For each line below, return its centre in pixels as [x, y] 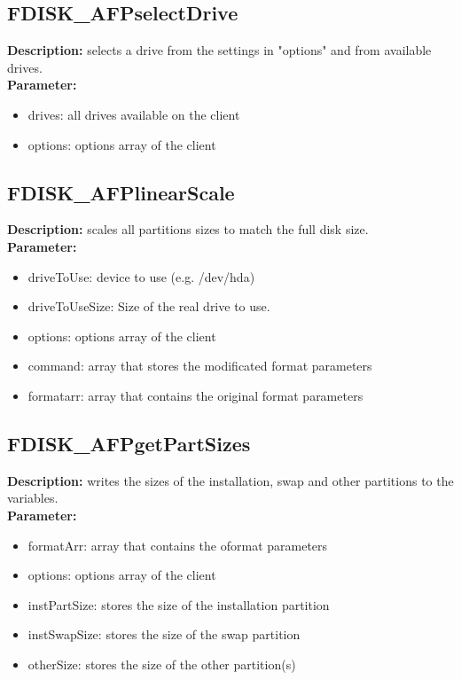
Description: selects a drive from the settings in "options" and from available [219, 50]
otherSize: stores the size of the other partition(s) [162, 664]
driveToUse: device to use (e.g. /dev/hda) [141, 276]
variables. [33, 498]
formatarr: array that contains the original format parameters [195, 395]
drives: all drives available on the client [134, 114]
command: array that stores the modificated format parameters [200, 366]
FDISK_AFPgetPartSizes [129, 443]
